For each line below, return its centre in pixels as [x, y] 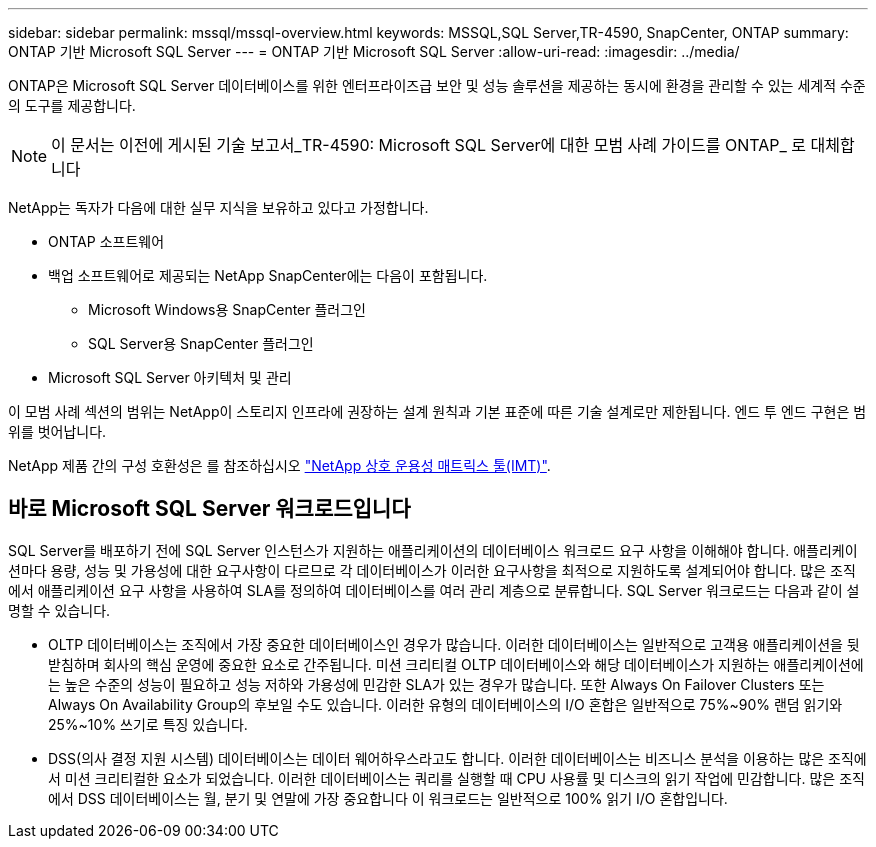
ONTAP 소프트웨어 [106, 241]
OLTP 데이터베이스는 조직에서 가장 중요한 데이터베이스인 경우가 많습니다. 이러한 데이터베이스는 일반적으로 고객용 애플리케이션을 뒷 [454, 644]
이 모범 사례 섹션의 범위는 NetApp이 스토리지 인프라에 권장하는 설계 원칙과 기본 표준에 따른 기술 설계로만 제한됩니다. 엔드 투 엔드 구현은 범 [437, 411]
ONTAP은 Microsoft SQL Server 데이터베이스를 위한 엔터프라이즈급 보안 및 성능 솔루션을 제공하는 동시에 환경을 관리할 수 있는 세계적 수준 [437, 85]
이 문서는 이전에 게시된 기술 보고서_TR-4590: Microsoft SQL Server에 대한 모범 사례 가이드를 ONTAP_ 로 [428, 145]
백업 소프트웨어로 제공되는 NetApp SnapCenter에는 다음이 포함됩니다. [268, 275]
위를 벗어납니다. [57, 431]
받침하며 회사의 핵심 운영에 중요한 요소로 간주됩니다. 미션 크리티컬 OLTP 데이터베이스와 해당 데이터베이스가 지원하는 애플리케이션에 [456, 664]
